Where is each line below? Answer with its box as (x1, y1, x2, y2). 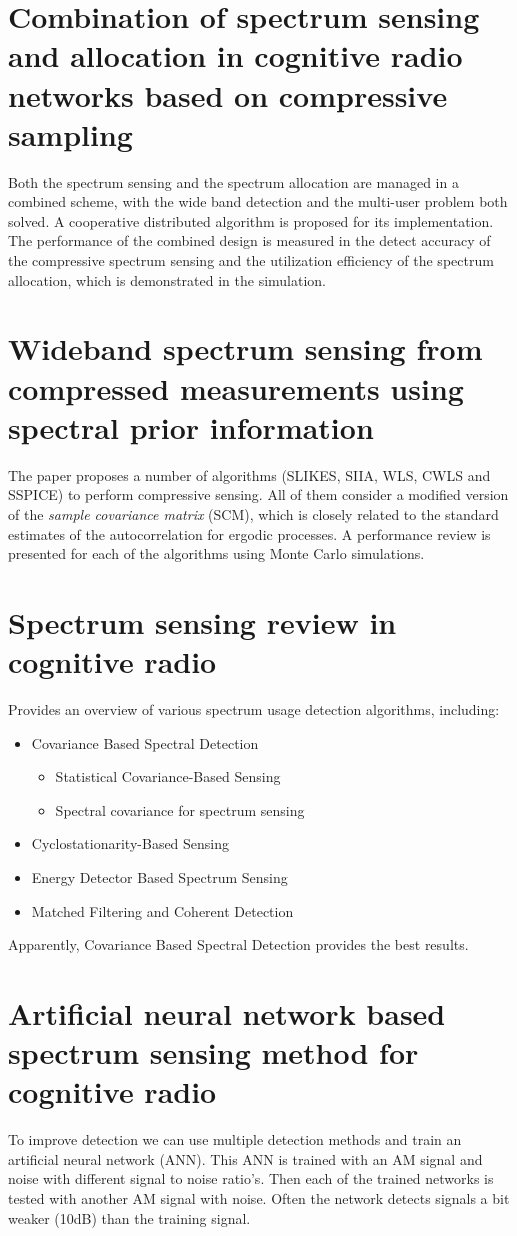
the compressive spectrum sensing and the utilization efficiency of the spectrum (8, 250, 494, 271)
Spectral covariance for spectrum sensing (55, 799, 305, 820)
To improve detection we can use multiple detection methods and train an (8, 1129, 462, 1150)
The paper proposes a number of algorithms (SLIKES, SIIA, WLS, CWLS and (8, 464, 491, 485)
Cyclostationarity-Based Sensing (31, 833, 230, 854)
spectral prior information (8, 406, 374, 447)
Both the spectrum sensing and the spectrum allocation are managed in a (8, 171, 459, 192)
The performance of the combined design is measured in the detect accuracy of (8, 230, 491, 251)
